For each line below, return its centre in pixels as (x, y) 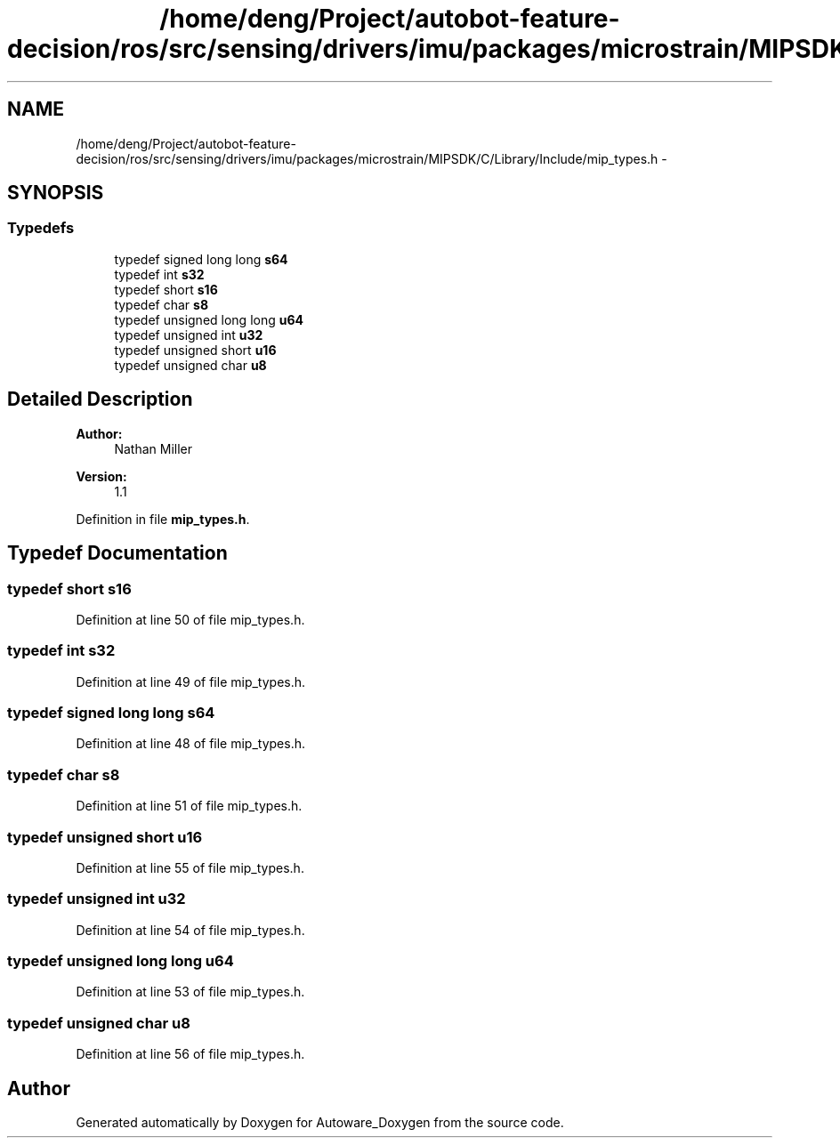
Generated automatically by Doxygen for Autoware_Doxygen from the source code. (320, 1122)
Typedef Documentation (117, 553)
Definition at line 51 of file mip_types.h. (189, 806)
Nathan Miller (153, 448)
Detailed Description (100, 399)
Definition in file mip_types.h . (163, 519)
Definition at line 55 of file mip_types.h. (190, 867)
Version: (101, 476)
